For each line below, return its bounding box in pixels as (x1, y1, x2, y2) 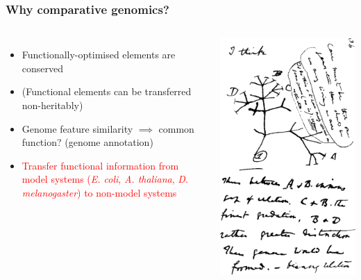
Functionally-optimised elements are (22, 47, 176, 62)
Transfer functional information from (22, 158, 179, 172)
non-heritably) (22, 98, 83, 112)
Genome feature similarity (22, 121, 133, 135)
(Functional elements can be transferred (22, 84, 192, 99)
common (158, 121, 194, 135)
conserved (22, 60, 64, 75)
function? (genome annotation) (22, 135, 153, 149)
